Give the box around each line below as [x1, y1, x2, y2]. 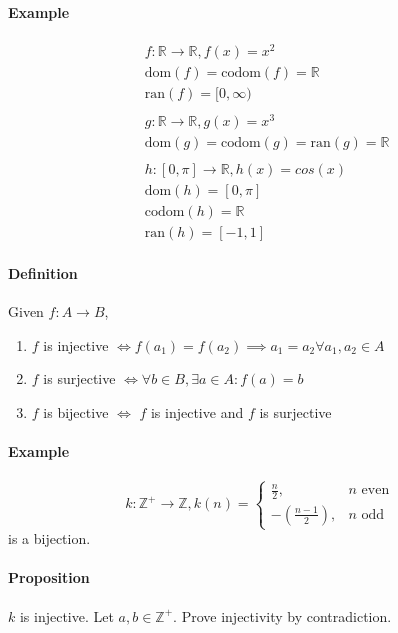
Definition [8, 262, 78, 283]
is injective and [150, 401, 244, 422]
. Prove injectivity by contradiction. [173, 605, 392, 626]
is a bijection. [8, 528, 91, 549]
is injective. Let [19, 605, 114, 626]
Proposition [8, 567, 90, 588]
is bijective [43, 401, 109, 422]
